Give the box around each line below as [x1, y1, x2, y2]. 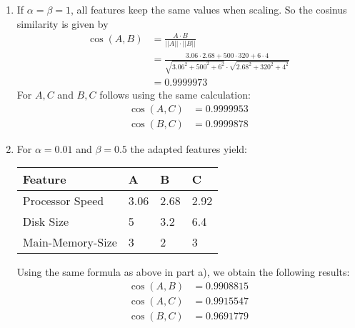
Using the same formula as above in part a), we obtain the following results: [16, 264, 350, 279]
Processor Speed [22, 192, 104, 209]
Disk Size [22, 213, 69, 230]
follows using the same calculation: [99, 87, 251, 102]
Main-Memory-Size [22, 234, 117, 251]
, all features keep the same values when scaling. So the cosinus [71, 2, 347, 16]
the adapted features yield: [130, 141, 248, 156]
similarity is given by [16, 16, 109, 31]
